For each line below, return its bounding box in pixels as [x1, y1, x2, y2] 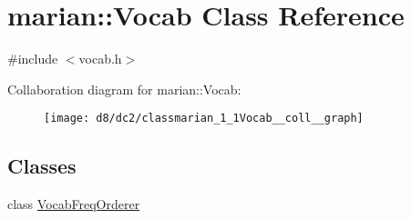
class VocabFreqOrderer [7, 194, 140, 214]
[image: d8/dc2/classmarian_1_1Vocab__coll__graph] [44, 112, 364, 125]
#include [7, 49, 58, 68]
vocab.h [78, 49, 122, 68]
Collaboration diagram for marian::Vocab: [7, 79, 241, 98]
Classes [7, 152, 77, 180]
